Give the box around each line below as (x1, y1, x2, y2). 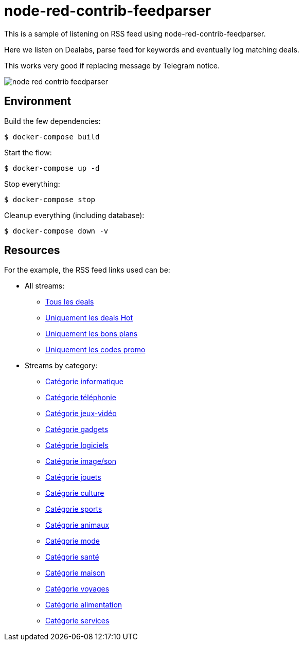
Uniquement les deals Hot (45, 313, 133, 322)
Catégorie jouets (45, 473, 101, 482)
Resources (4, 244, 60, 257)
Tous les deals (45, 297, 94, 307)
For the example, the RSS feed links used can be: (4, 265, 170, 275)
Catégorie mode (45, 536, 100, 546)
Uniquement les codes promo (45, 345, 146, 354)
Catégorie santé (45, 552, 99, 562)
